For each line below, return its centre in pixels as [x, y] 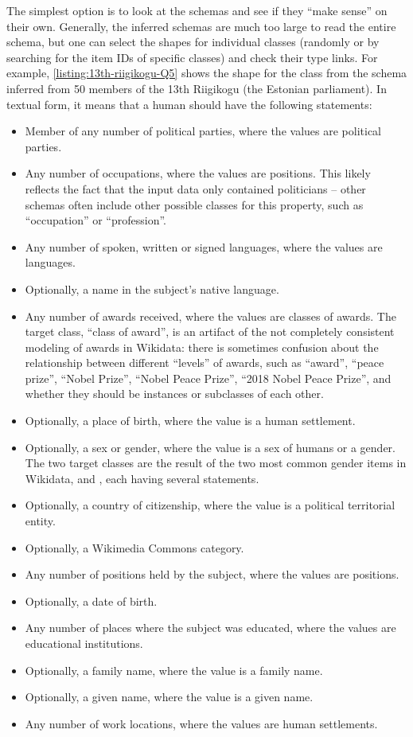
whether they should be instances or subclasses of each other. [174, 394]
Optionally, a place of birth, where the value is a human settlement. [190, 421]
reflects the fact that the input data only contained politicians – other [195, 188]
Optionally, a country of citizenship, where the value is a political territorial [210, 505]
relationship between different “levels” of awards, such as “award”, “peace [205, 363]
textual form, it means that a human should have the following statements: [189, 104]
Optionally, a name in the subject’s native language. [152, 289]
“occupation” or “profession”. [95, 220]
